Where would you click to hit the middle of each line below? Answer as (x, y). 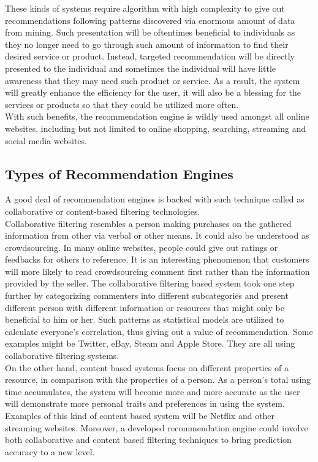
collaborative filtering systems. (62, 356)
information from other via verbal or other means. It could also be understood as (157, 235)
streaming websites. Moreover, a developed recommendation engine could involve (157, 427)
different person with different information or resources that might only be (145, 307)
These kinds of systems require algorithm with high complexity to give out (145, 8)
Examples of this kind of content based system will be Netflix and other (140, 416)
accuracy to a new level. (50, 451)
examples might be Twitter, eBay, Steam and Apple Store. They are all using (150, 343)
